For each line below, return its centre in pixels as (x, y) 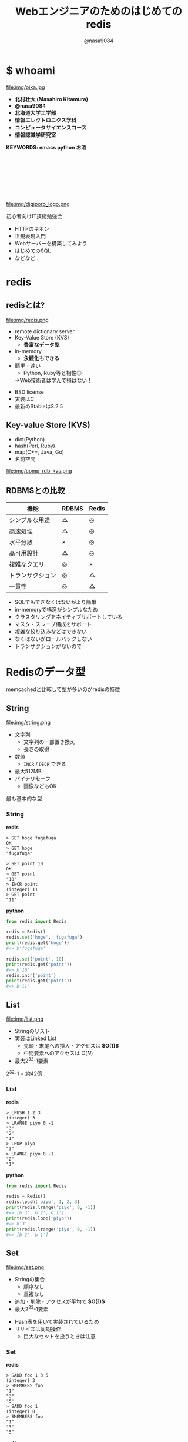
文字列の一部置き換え (49, 742)
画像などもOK (40, 786)
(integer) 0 (21, 1412)
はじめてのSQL (33, 251)
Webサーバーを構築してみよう (51, 243)
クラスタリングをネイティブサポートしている (68, 617)
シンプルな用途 (30, 520)
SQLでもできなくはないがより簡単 (56, 602)
